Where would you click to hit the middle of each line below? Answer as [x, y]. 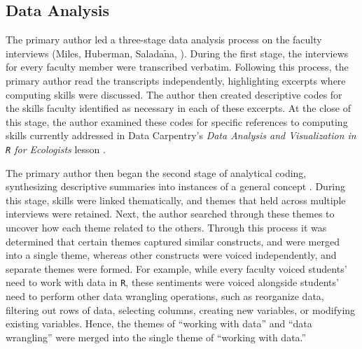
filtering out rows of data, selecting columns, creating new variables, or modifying [181, 309]
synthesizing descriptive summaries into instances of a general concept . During [176, 186]
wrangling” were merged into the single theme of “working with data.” [156, 337]
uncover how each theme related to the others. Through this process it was [166, 227]
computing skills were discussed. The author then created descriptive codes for [174, 94]
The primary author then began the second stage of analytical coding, [156, 172]
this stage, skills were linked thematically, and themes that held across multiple [176, 200]
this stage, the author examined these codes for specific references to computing [177, 121]
